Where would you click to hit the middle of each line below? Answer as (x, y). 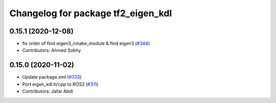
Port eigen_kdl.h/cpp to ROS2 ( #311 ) (60, 84)
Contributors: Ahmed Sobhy (52, 50)
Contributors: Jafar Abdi (48, 91)
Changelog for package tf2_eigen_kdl (91, 13)
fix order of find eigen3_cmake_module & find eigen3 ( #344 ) (86, 44)
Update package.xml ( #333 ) (52, 77)
